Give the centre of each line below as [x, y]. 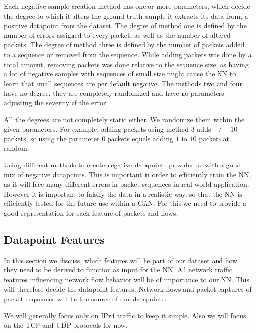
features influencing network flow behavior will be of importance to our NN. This [127, 279]
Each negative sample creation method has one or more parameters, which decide [127, 6]
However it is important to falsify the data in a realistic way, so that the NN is [123, 193]
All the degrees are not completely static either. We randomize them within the [124, 119]
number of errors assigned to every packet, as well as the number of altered [117, 35]
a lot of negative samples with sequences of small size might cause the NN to [120, 74]
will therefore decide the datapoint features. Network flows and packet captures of [128, 289]
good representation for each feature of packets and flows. [91, 213]
